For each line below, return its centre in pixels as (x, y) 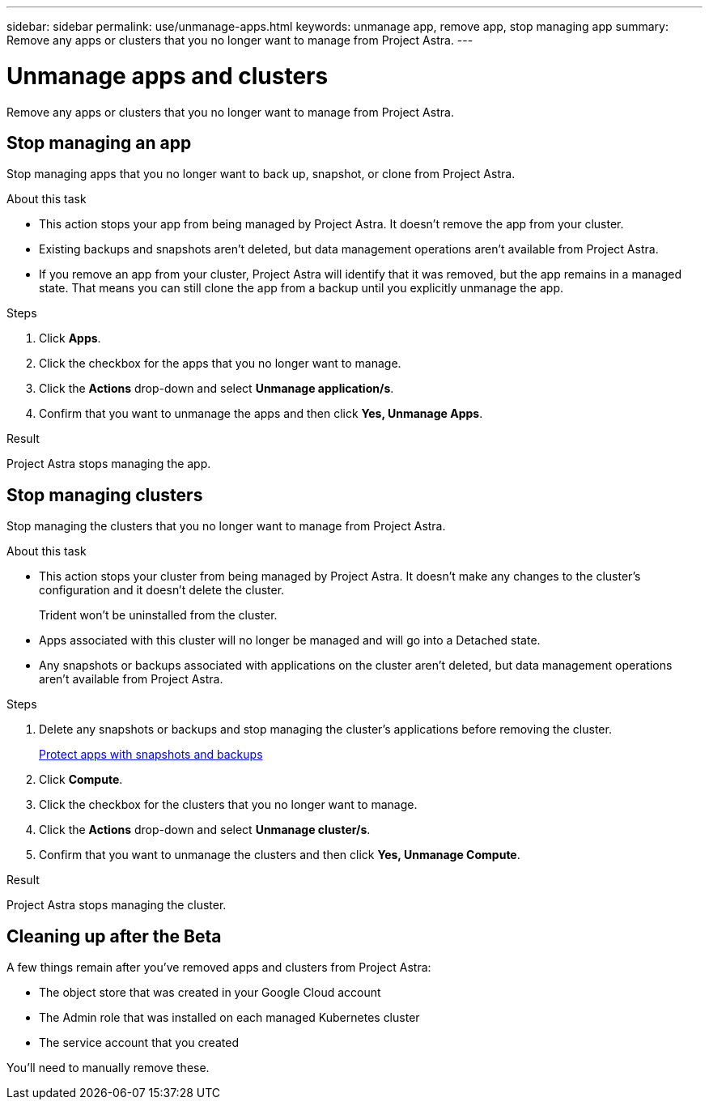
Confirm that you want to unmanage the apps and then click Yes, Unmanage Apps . (261, 414)
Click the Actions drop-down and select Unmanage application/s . (217, 389)
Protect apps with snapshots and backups (151, 755)
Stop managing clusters (105, 495)
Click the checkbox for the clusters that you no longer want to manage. (228, 805)
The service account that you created (139, 1043)
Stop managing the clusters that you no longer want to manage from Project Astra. (226, 526)
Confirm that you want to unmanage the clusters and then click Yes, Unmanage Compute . (280, 855)
